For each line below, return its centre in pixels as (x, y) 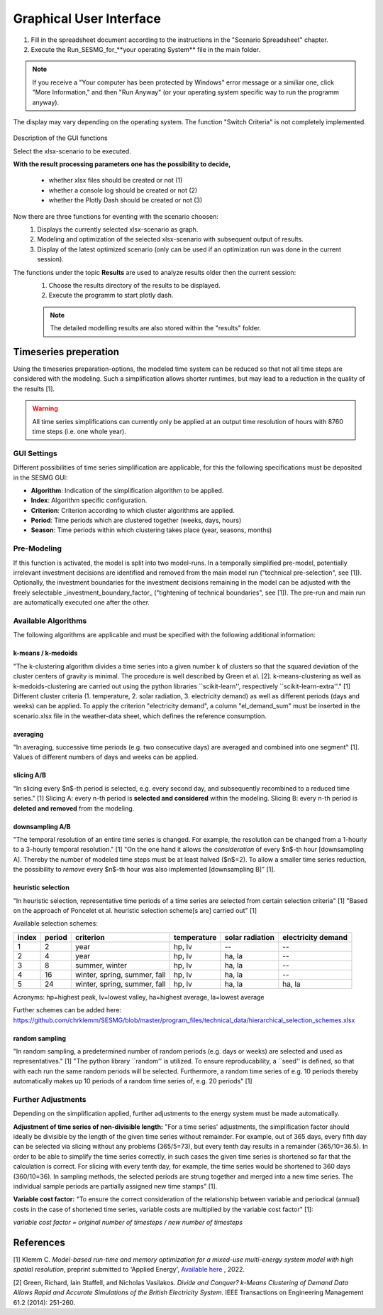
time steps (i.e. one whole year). (79, 431)
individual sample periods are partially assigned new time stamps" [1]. (115, 1186)
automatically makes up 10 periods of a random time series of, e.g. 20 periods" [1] (133, 1081)
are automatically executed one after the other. (82, 602)
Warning (45, 408)
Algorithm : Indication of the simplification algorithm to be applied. (127, 490)
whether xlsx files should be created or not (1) (116, 180)
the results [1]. (34, 389)
